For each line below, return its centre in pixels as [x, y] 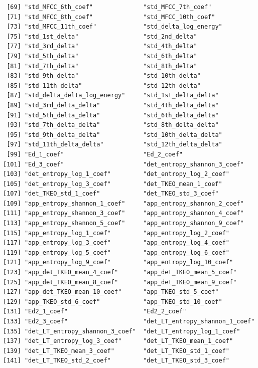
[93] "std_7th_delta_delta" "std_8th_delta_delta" [113, 125]
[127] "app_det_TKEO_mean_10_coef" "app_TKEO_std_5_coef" [111, 292]
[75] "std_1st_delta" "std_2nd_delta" [102, 36]
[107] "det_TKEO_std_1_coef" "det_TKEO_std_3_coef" [111, 194]
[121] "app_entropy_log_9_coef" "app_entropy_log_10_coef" [118, 262]
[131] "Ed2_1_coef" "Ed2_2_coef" [95, 312]
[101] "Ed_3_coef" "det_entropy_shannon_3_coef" [123, 164]
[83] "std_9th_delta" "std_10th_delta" [104, 76]
